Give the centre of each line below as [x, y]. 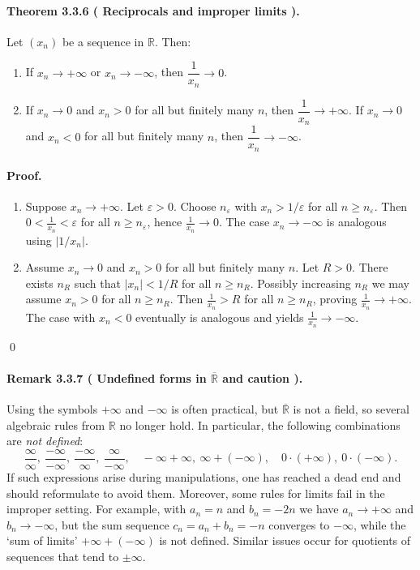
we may [390, 283]
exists [39, 283]
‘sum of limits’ [42, 540]
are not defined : [45, 441]
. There [370, 267]
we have [319, 509]
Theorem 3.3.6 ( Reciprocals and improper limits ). [153, 10]
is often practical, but [225, 409]
